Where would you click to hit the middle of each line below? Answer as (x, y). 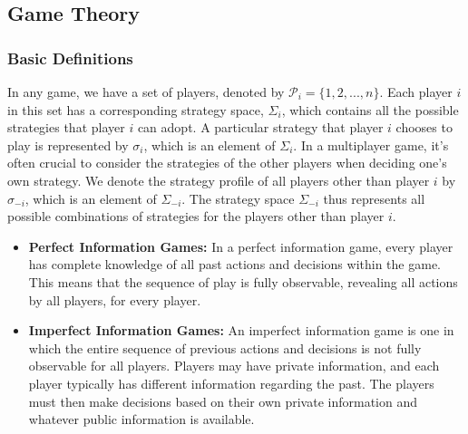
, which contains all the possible (370, 109)
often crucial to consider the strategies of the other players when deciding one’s (227, 163)
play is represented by (68, 145)
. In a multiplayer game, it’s (371, 145)
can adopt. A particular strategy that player (260, 127)
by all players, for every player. (115, 299)
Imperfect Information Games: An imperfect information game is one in (241, 330)
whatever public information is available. (141, 419)
